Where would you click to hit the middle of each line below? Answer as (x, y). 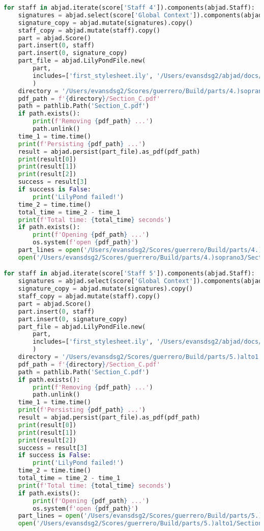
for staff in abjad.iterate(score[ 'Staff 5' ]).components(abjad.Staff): (129, 274)
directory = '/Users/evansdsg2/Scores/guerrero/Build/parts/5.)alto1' (140, 357)
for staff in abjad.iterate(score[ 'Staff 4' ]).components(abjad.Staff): (129, 8)
